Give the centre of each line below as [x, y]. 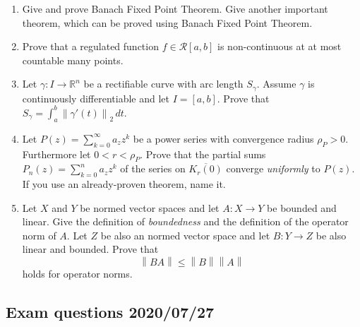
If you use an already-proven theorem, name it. [124, 184]
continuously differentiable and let [96, 98]
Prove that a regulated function [90, 46]
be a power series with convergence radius [223, 138]
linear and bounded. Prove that [90, 249]
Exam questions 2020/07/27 [110, 312]
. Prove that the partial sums [203, 154]
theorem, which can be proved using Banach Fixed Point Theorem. [167, 22]
